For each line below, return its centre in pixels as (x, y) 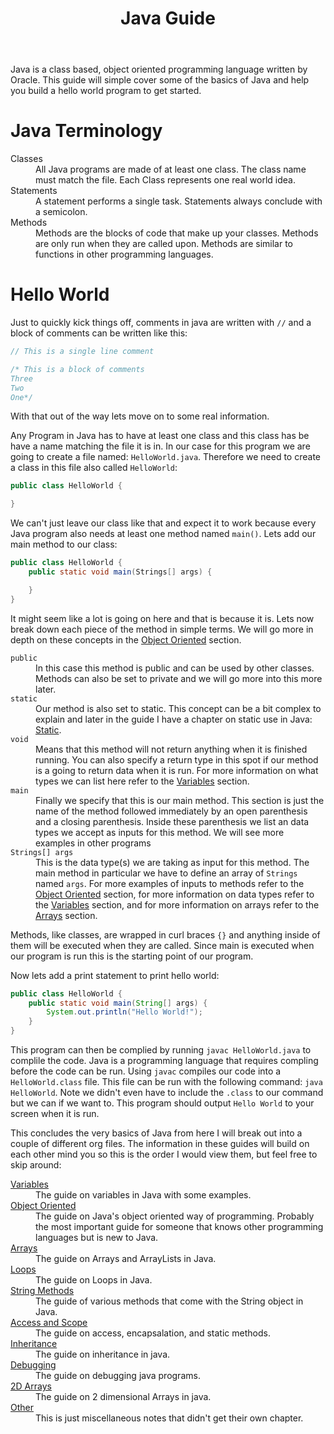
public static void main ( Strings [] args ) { (120, 572)
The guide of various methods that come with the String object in (169, 1301)
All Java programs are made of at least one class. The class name (171, 169)
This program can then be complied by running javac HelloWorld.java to (161, 1050)
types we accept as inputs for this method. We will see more (160, 832)
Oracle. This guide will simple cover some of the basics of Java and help (160, 80)
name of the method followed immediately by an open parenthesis (171, 811)
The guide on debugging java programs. (118, 1376)
